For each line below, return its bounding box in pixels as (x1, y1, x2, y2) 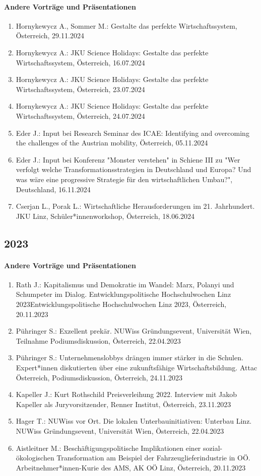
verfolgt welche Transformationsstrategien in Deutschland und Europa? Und (16, 164, 251, 175)
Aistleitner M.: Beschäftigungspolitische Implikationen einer (16, 442, 201, 453)
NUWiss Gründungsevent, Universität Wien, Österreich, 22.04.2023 (16, 426, 224, 436)
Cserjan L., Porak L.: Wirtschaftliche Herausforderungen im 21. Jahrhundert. (16, 201, 255, 211)
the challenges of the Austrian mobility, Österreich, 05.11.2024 (16, 137, 208, 148)
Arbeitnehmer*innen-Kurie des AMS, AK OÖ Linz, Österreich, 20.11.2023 (16, 462, 246, 472)
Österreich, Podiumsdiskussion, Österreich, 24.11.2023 (16, 372, 183, 382)
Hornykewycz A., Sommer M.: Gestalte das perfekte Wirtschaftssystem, (16, 20, 237, 31)
